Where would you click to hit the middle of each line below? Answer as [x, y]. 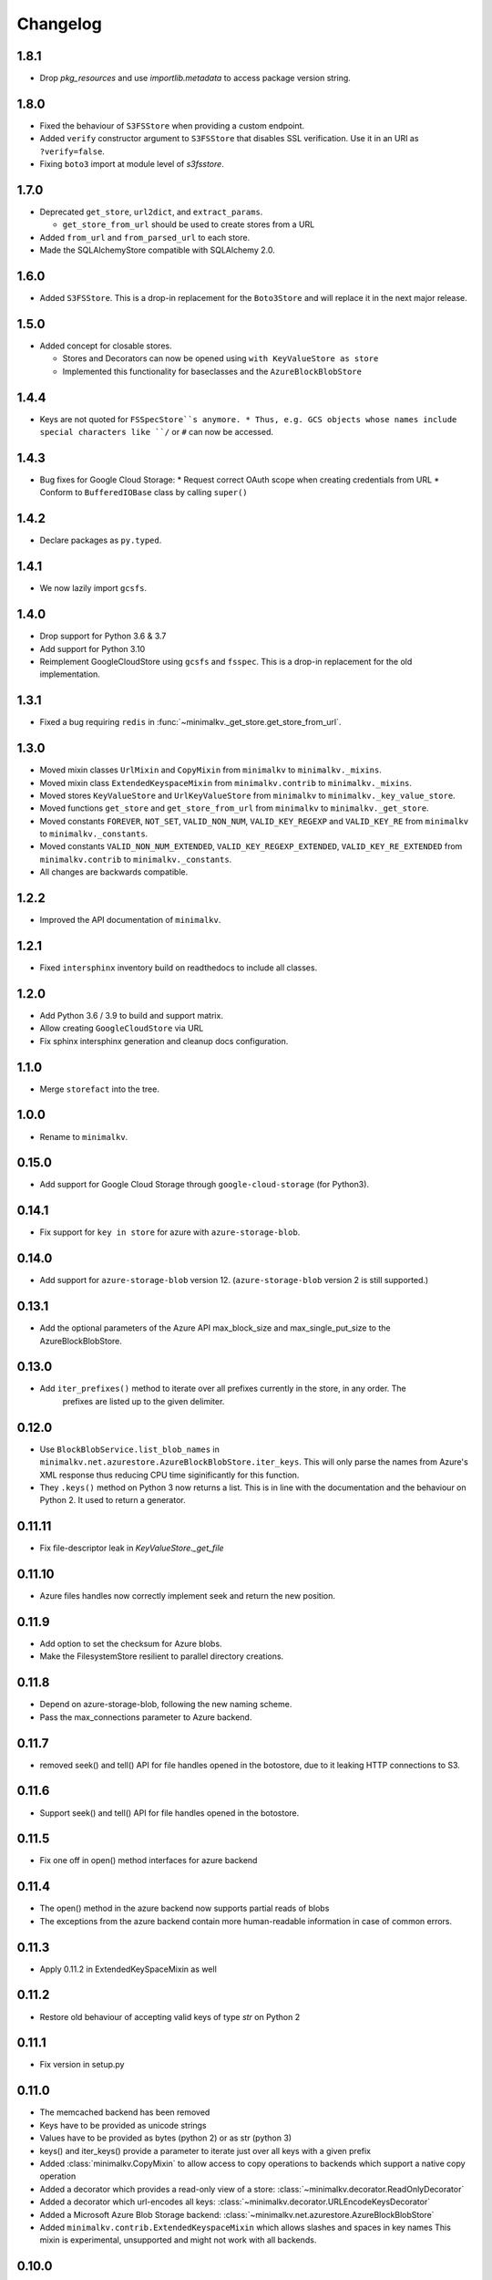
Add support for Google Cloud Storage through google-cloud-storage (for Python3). [204, 1185]
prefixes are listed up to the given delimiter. [143, 1401]
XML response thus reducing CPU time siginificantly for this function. [169, 1475]
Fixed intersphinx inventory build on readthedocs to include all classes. [179, 968]
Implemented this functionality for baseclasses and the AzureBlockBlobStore [212, 371]
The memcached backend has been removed [125, 2112]
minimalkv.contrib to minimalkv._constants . [136, 859]
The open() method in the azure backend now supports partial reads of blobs [184, 1908]
